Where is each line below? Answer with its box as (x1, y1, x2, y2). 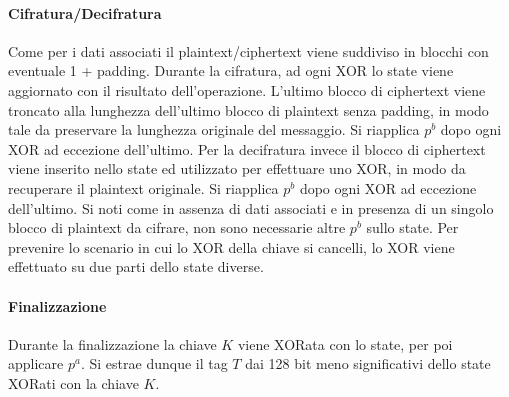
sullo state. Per (366, 217, 459, 238)
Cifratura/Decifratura (8, 2, 162, 23)
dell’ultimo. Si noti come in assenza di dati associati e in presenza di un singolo (8, 197, 494, 218)
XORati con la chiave (8, 372, 139, 393)
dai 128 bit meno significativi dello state (245, 353, 491, 374)
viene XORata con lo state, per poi (237, 333, 453, 354)
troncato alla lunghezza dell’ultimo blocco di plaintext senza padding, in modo (8, 99, 489, 120)
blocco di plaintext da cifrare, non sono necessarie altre (8, 217, 346, 238)
